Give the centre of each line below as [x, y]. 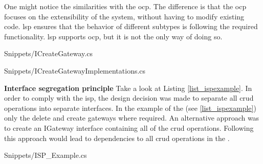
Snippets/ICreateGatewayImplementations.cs [75, 70]
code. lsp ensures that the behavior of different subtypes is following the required [131, 26]
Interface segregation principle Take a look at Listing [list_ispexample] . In [128, 88]
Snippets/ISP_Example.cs [46, 155]
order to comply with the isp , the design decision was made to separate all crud [129, 98]
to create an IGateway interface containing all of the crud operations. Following [129, 127]
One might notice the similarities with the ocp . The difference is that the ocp [125, 6]
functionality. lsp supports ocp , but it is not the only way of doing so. [113, 36]
